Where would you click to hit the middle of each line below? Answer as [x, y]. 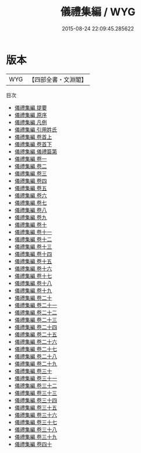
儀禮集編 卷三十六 [36, 415]
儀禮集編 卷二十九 [36, 363]
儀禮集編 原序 [31, 115]
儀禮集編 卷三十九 [36, 437]
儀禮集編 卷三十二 [36, 385]
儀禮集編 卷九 [31, 217]
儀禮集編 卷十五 [33, 261]
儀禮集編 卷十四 [33, 254]
